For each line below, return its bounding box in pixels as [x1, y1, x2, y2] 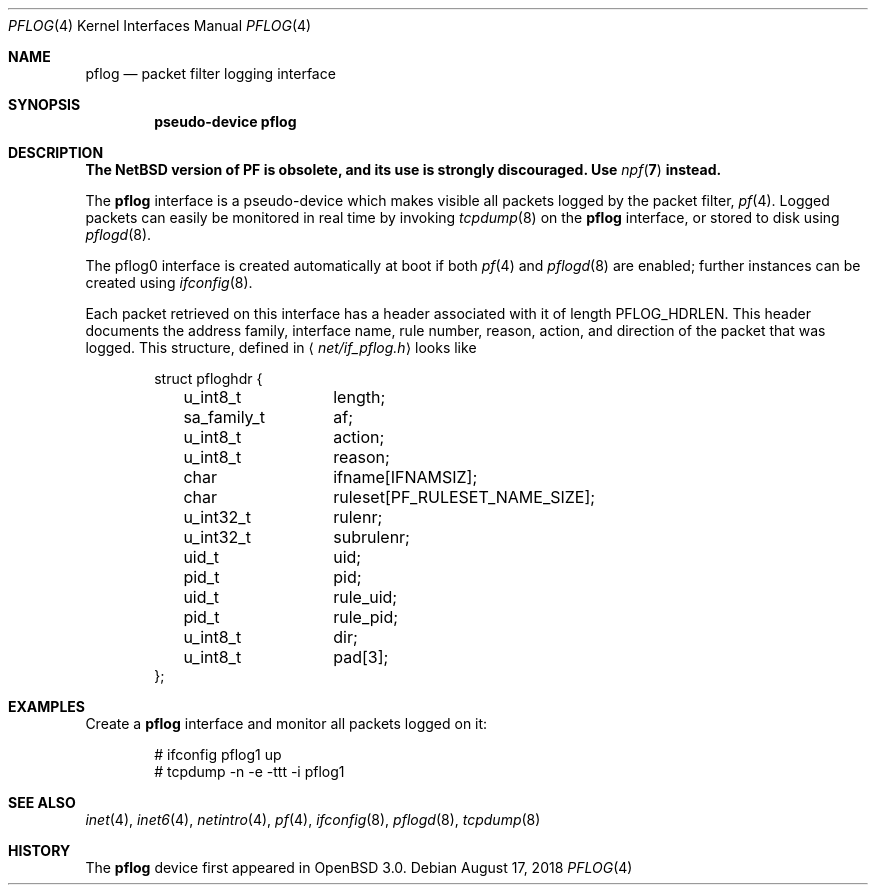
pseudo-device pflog [154, 113, 297, 130]
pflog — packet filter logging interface [85, 65, 336, 82]
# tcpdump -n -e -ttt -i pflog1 [154, 763, 345, 780]
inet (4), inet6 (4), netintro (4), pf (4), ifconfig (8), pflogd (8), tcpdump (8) [85, 811, 541, 828]
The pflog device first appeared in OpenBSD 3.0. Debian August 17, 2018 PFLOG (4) [85, 859, 633, 876]
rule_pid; [333, 607, 399, 627]
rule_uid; [333, 587, 398, 607]
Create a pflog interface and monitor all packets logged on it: [85, 715, 488, 732]
